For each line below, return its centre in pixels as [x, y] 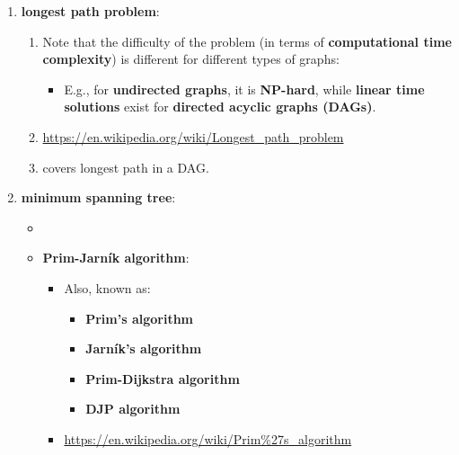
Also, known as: [107, 287]
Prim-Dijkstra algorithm [163, 378]
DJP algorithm [133, 409]
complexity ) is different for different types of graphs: [191, 59]
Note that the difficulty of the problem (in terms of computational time [247, 41]
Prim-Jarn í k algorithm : [116, 258]
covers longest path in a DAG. [126, 167]
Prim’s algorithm [139, 318]
